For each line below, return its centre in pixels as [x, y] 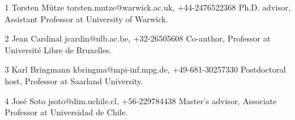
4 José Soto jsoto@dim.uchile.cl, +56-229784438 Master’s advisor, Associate [141, 100]
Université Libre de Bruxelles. [58, 49]
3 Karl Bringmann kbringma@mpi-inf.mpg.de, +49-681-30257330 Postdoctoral [145, 69]
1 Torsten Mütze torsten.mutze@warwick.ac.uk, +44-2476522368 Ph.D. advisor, [148, 7]
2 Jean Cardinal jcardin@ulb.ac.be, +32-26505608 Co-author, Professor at [138, 38]
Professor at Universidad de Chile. [66, 112]
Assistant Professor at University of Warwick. [87, 18]
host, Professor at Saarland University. [74, 80]
